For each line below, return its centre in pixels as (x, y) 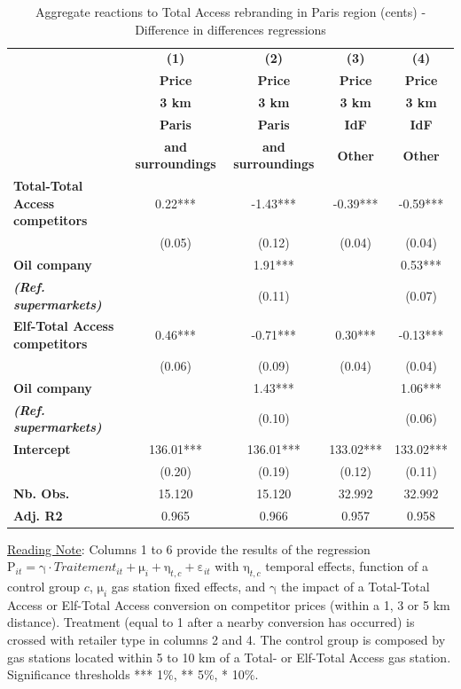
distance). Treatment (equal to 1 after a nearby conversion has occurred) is (211, 622)
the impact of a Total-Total (355, 586)
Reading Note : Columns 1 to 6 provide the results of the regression (189, 548)
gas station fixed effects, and (188, 586)
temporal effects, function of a (347, 566)
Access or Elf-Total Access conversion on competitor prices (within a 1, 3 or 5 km (229, 604)
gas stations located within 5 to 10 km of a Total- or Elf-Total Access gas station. (229, 657)
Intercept (42, 448)
